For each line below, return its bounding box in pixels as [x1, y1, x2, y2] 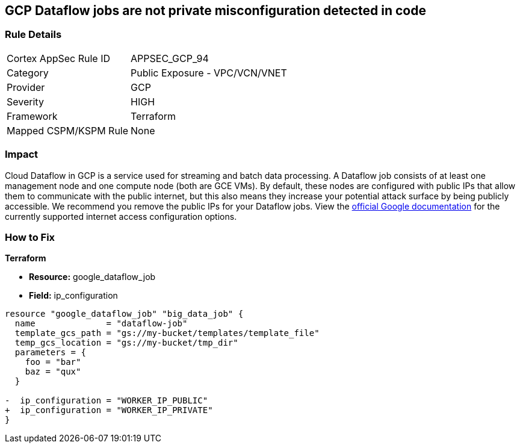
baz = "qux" [25, 367, 81, 377]
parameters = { [14, 347, 86, 358]
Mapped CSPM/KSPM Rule [7, 124, 129, 137]
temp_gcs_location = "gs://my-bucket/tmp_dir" [14, 338, 238, 348]
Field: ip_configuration [29, 290, 118, 301]
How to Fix [5, 231, 55, 243]
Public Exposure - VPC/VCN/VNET [131, 66, 287, 79]
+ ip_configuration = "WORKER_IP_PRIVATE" [5, 405, 213, 415]
